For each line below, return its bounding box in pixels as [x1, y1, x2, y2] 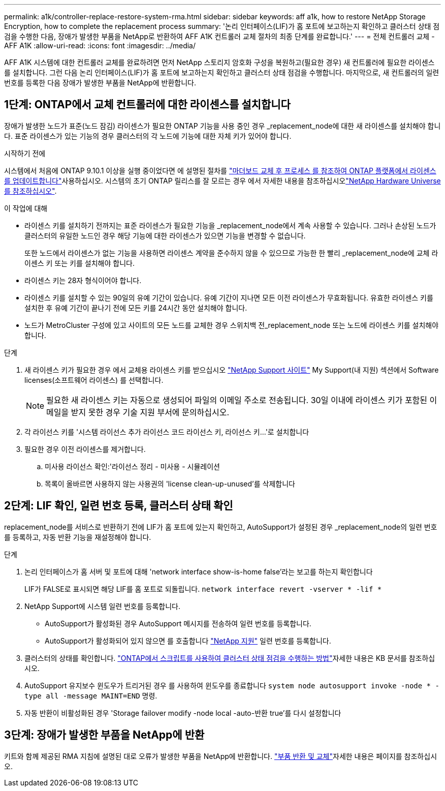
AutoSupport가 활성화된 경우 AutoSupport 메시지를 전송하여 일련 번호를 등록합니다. [45, 619, 311, 628]
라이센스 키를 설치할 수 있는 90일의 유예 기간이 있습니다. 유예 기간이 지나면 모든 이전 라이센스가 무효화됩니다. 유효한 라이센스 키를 [24, 293, 433, 302]
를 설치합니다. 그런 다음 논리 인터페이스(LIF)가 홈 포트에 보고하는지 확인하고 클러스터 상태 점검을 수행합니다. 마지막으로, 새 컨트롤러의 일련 [4, 68, 439, 77]
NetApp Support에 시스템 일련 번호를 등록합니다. [24, 601, 181, 611]
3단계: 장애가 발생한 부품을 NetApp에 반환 [4, 728, 205, 742]
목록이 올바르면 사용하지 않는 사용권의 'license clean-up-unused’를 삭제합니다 [45, 479, 295, 488]
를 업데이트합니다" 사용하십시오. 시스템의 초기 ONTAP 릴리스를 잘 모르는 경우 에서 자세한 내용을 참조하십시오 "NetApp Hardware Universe [4, 176, 441, 185]
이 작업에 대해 [4, 203, 48, 212]
